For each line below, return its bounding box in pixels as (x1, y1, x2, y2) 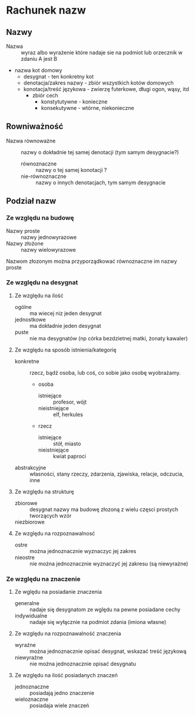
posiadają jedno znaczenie (29, 690, 94, 697)
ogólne (14, 303, 32, 310)
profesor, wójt (52, 398, 87, 405)
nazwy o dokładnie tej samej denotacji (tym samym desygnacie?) (21, 148, 179, 155)
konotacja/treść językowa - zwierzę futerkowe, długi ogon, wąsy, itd (23, 86, 190, 92)
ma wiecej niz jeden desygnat (29, 310, 102, 317)
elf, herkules (52, 411, 84, 418)
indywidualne (14, 612, 48, 619)
